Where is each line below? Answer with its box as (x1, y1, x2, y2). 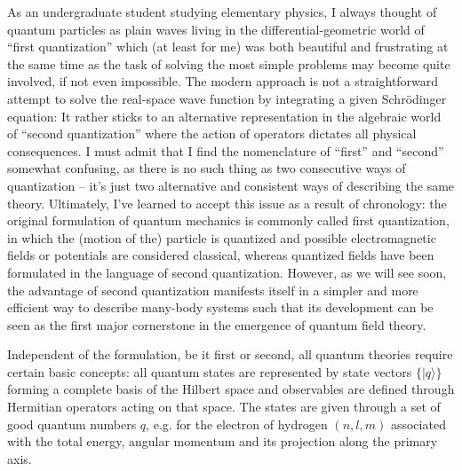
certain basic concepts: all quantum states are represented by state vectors (7, 362, 412, 381)
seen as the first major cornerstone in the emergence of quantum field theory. (7, 315, 426, 334)
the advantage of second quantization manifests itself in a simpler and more (7, 280, 418, 299)
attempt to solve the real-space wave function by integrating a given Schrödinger (7, 89, 447, 107)
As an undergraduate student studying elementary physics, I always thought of (7, 3, 437, 20)
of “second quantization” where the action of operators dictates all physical (7, 124, 417, 143)
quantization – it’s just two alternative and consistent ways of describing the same (7, 176, 455, 194)
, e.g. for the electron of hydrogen (146, 414, 328, 433)
